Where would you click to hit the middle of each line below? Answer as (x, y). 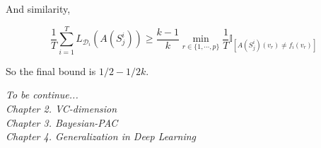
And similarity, (38, 8)
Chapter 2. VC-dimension (62, 108)
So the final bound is (51, 70)
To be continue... (42, 95)
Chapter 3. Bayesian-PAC (62, 122)
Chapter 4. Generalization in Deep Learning (101, 136)
